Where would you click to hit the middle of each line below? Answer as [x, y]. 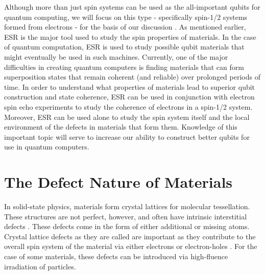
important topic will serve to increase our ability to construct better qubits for [127, 136]
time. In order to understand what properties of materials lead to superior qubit [130, 86]
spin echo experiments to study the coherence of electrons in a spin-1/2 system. [128, 106]
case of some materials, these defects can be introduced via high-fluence [116, 256]
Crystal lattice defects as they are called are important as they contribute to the [130, 236]
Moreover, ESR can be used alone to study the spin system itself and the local [127, 117]
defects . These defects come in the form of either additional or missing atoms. [127, 226]
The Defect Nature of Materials [118, 182]
